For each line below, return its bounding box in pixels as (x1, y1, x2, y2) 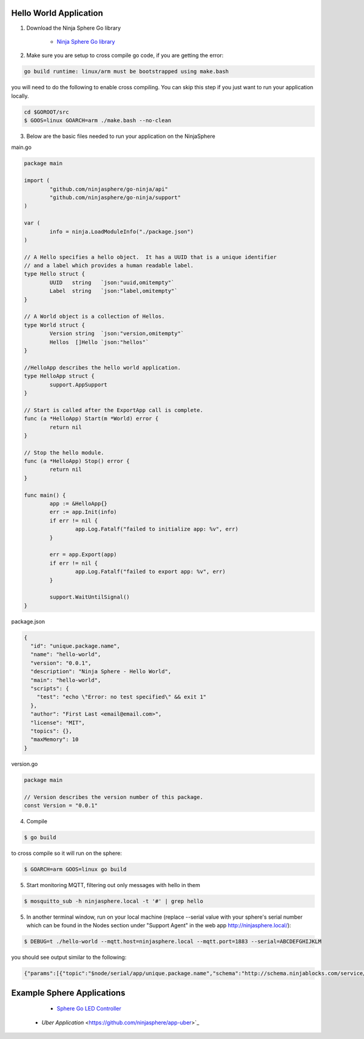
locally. (11, 92, 29, 100)
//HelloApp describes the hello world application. (24, 364, 181, 371)
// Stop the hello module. (24, 449, 104, 456)
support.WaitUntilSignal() (49, 594, 130, 601)
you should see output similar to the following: (11, 954, 127, 961)
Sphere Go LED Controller (56, 1005, 121, 1012)
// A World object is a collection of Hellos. (24, 313, 165, 320)
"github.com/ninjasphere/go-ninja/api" (49, 185, 168, 193)
